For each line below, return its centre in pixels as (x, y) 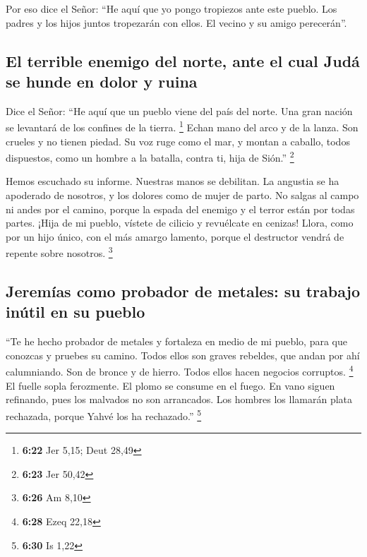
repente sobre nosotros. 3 (59, 252)
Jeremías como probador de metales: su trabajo (183, 291)
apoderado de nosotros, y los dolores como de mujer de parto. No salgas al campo (182, 195)
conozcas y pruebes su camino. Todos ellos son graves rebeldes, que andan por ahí (183, 355)
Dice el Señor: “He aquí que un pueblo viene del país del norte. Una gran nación (179, 110)
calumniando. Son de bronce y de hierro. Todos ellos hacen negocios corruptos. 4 (180, 371)
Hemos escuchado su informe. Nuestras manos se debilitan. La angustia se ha (173, 181)
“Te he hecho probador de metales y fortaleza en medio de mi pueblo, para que (176, 341)
